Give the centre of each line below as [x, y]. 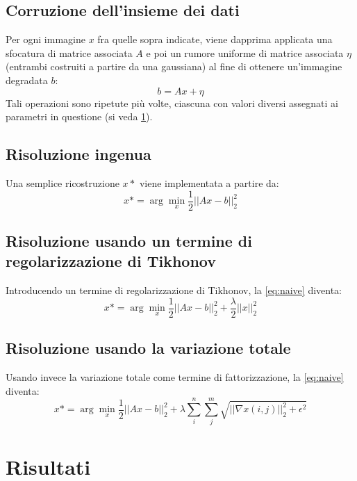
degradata [27, 80]
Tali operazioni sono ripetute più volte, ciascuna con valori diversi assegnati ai [172, 103]
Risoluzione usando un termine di [129, 241]
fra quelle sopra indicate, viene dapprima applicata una [215, 39]
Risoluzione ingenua [78, 154]
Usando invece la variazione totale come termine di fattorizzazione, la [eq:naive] [175, 377]
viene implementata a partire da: [209, 182]
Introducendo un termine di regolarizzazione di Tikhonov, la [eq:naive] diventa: [174, 290]
